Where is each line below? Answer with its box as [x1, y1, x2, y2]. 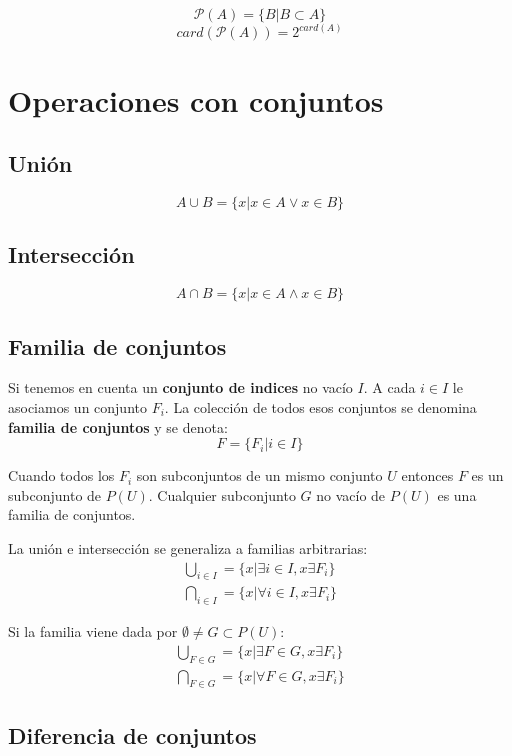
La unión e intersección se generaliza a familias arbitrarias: [8, 537, 368, 558]
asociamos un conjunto [8, 397, 147, 418]
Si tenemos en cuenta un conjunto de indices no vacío [8, 377, 353, 398]
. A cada [363, 377, 416, 398]
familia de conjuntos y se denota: [8, 416, 228, 437]
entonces [401, 465, 454, 486]
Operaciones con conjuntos [8, 79, 384, 120]
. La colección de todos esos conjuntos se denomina [164, 397, 477, 418]
